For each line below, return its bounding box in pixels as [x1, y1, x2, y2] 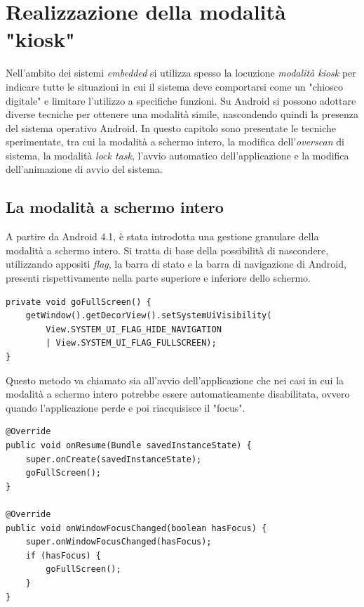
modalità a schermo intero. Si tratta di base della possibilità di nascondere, [6, 242, 329, 257]
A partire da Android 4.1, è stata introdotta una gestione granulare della [6, 229, 319, 244]
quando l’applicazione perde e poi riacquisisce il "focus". [6, 400, 245, 415]
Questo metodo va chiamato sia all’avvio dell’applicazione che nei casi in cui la [6, 372, 344, 387]
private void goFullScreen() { [6, 296, 151, 307]
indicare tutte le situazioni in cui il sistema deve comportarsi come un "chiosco [6, 79, 343, 93]
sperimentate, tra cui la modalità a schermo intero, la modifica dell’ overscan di [6, 134, 344, 149]
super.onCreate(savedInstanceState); [25, 454, 202, 464]
